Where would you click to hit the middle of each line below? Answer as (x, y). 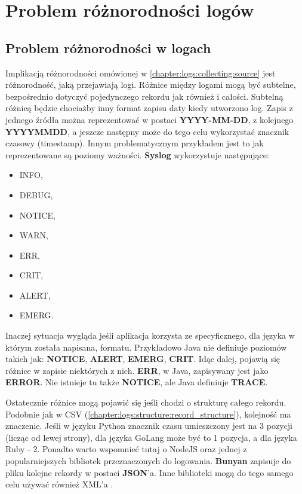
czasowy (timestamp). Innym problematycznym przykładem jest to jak (135, 143)
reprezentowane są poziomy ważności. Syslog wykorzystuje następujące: (137, 154)
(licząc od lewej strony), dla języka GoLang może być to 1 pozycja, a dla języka (151, 437)
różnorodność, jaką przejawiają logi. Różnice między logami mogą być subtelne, (151, 85)
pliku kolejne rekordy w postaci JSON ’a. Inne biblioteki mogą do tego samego (150, 472)
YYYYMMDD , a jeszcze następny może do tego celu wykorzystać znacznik (147, 131)
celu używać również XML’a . (59, 484)
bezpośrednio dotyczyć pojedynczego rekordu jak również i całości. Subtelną (144, 96)
